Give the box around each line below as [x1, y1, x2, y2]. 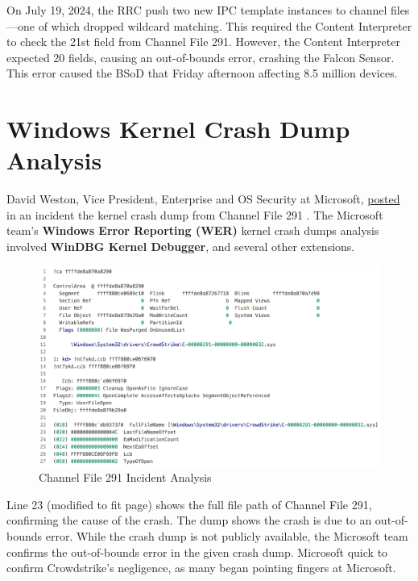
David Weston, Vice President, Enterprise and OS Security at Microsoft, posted [6, 190, 400, 207]
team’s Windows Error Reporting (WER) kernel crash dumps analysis [6, 222, 379, 239]
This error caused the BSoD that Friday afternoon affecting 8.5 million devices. [6, 65, 398, 82]
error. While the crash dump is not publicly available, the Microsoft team [45, 528, 408, 545]
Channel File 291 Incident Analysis [39, 469, 212, 486]
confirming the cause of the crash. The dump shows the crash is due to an [6, 512, 372, 529]
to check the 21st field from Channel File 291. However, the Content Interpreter [6, 33, 400, 50]
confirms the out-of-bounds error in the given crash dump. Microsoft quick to [6, 543, 388, 560]
